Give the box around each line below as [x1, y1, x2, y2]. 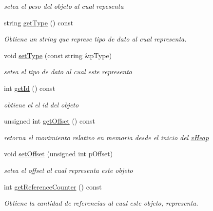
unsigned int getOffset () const [4, 116, 95, 126]
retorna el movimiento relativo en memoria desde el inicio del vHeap [4, 132, 209, 142]
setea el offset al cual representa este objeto [4, 165, 133, 175]
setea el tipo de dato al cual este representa [4, 66, 133, 77]
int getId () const [4, 83, 56, 93]
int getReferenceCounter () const [4, 181, 102, 191]
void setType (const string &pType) [4, 50, 112, 60]
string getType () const [4, 17, 74, 27]
